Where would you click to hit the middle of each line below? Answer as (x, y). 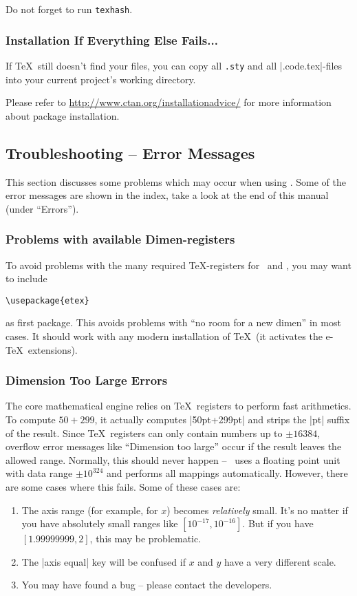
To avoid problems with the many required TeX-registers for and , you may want (178, 265)
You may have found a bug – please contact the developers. (147, 585)
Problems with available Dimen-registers (120, 239)
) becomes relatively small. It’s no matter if (257, 510)
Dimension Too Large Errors (87, 380)
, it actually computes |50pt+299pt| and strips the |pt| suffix (222, 419)
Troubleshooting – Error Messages (130, 152)
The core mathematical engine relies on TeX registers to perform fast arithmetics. (178, 406)
